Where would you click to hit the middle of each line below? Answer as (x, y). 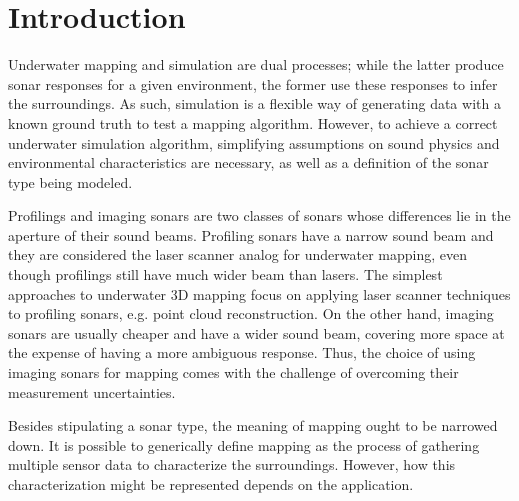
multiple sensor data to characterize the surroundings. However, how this (232, 464)
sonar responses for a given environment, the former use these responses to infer (253, 83)
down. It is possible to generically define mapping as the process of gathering (244, 444)
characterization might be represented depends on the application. (211, 484)
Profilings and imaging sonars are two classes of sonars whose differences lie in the (259, 215)
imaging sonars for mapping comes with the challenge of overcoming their (233, 372)
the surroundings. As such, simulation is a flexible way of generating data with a (254, 103)
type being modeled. (70, 181)
